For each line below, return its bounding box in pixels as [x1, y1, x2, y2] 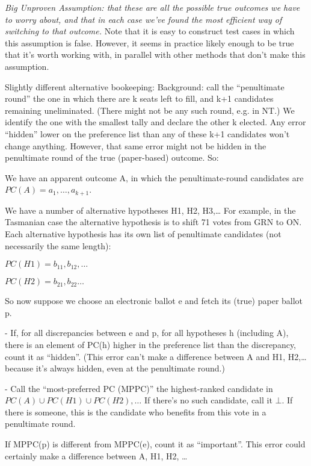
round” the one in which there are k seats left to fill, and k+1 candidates [5, 92, 274, 105]
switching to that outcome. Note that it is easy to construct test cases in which [5, 25, 295, 37]
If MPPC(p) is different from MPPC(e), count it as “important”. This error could [5, 438, 306, 450]
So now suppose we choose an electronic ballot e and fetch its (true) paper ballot [5, 294, 303, 307]
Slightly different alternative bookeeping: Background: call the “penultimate [5, 80, 285, 93]
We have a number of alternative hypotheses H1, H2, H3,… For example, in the [5, 203, 296, 216]
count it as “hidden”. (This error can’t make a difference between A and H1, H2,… [5, 350, 307, 362]
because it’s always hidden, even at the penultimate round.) [5, 362, 225, 374]
